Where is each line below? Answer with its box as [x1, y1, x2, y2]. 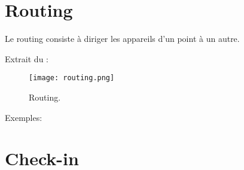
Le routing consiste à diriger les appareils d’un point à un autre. [5, 32, 240, 45]
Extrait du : [5, 52, 48, 65]
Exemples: [5, 111, 42, 123]
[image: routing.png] [29, 74, 115, 83]
